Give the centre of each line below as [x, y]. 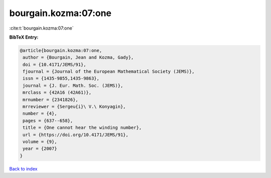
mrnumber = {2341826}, [51, 100]
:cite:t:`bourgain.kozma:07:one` [41, 28]
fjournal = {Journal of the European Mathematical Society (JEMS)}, [109, 72]
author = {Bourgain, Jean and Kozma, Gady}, [78, 57]
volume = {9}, [40, 142]
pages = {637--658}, [48, 121]
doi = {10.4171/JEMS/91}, [54, 64]
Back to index [23, 168]
